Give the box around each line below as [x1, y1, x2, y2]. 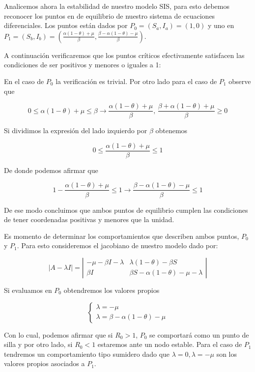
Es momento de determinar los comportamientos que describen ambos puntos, [4, 230, 239, 241]
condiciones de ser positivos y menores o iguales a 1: [4, 59, 161, 70]
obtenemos [155, 125, 188, 136]
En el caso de [4, 76, 44, 86]
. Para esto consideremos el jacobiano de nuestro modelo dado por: [17, 240, 218, 251]
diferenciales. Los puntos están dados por [4, 20, 128, 30]
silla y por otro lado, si [4, 339, 73, 349]
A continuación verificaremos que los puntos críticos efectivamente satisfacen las [4, 50, 245, 60]
